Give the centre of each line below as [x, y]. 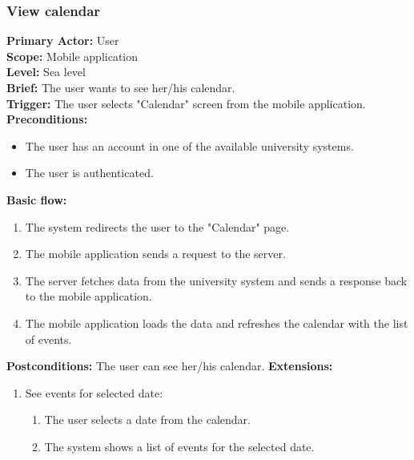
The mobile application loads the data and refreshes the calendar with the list [217, 323]
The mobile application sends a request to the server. [155, 254]
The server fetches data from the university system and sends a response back [216, 280]
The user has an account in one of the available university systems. [189, 145]
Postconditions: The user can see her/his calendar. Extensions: [170, 366]
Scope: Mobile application [72, 56]
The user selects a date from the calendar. [147, 420]
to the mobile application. [88, 296]
